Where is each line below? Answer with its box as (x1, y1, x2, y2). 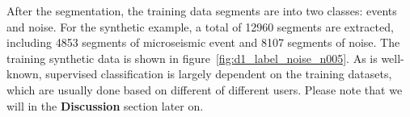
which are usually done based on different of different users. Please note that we (6, 81, 403, 98)
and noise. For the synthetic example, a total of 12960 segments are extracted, (6, 18, 394, 35)
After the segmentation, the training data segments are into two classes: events (6, 2, 397, 19)
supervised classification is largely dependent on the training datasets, (45, 65, 392, 82)
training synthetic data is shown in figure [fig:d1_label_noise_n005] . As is (6, 49, 378, 66)
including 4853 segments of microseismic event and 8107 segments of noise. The (6, 34, 400, 51)
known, (6, 65, 42, 82)
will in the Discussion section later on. (6, 97, 204, 114)
